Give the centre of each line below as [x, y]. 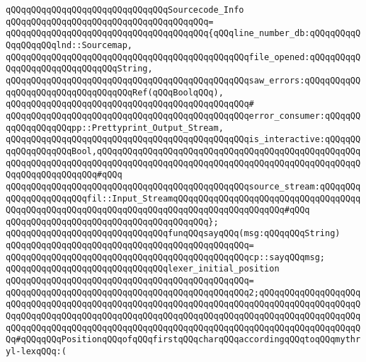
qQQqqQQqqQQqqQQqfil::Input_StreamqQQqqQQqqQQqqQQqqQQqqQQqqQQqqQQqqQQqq [183, 198]
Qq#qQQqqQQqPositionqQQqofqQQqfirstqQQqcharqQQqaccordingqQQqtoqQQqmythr [183, 340]
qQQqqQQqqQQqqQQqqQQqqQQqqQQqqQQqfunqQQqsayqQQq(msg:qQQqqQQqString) [173, 234]
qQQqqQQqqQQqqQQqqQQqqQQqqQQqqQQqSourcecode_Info [125, 10]
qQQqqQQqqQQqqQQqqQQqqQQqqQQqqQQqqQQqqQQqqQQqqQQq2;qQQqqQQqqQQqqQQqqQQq [183, 292]
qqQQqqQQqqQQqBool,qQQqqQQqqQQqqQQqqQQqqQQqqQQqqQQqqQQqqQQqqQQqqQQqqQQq [183, 151]
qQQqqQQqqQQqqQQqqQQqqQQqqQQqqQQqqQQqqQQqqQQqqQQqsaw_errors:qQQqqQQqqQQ [183, 80]
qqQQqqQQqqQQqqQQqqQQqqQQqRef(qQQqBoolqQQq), [115, 92]
